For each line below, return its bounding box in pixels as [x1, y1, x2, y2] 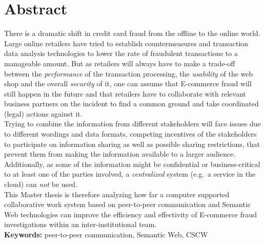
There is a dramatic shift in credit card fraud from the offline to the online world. [4, 28, 260, 39]
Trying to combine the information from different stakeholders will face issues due [4, 118, 261, 129]
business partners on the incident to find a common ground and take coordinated [4, 98, 259, 109]
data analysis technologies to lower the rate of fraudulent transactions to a [4, 48, 238, 59]
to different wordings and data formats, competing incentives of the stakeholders [4, 128, 257, 139]
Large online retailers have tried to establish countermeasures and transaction [4, 38, 249, 48]
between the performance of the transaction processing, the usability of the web [4, 68, 253, 79]
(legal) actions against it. [4, 108, 83, 119]
